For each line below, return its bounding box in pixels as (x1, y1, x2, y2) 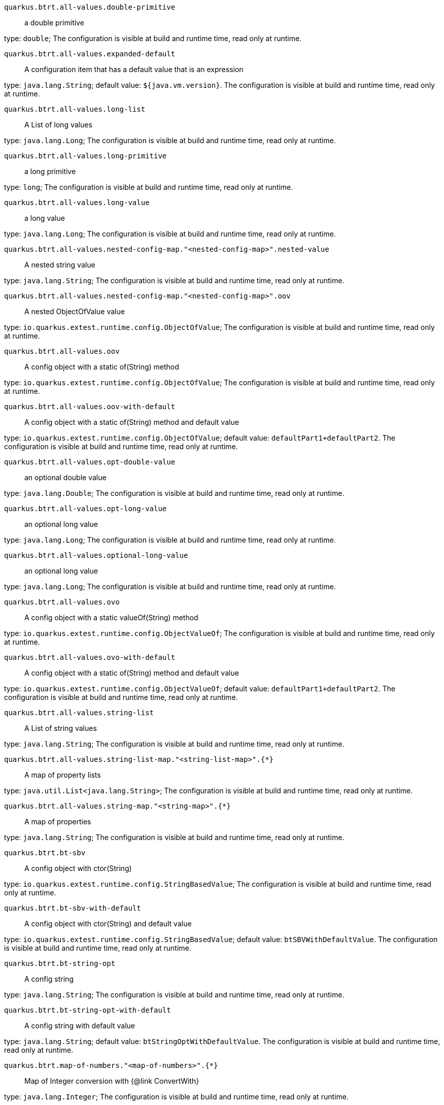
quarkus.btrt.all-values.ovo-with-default (4, 653, 176, 661)
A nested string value (24, 260, 95, 269)
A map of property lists (24, 771, 101, 779)
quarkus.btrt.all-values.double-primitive (4, 3, 176, 11)
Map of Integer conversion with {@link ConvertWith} (24, 1077, 199, 1085)
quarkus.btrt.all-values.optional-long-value (4, 551, 188, 559)
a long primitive (24, 167, 76, 176)
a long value (24, 214, 65, 222)
